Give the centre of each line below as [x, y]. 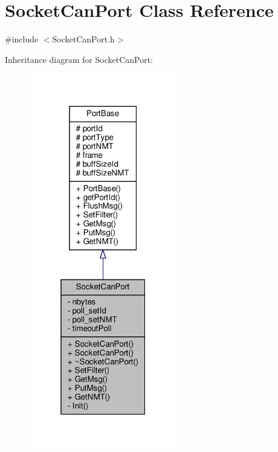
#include [22, 39]
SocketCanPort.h [83, 39]
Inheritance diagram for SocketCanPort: [79, 59]
